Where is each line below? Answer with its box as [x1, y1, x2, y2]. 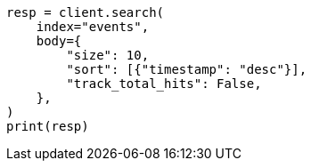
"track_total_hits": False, [66, 76, 262, 91]
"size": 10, [66, 48, 150, 62]
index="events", [36, 20, 150, 34]
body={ [36, 34, 82, 48]
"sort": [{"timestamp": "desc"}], [66, 62, 307, 76]
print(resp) [6, 119, 89, 133]
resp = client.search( [6, 5, 165, 20]
